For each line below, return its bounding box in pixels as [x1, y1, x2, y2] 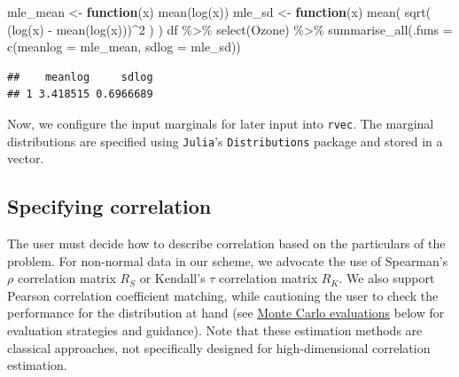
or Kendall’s [139, 269, 206, 287]
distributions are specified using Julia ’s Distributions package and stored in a [7, 131, 443, 150]
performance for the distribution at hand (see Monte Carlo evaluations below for [7, 303, 445, 322]
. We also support [338, 269, 435, 287]
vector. [7, 149, 44, 168]
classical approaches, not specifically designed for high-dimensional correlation [7, 338, 431, 357]
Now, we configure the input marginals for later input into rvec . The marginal [7, 114, 434, 132]
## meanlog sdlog [7, 70, 153, 83]
